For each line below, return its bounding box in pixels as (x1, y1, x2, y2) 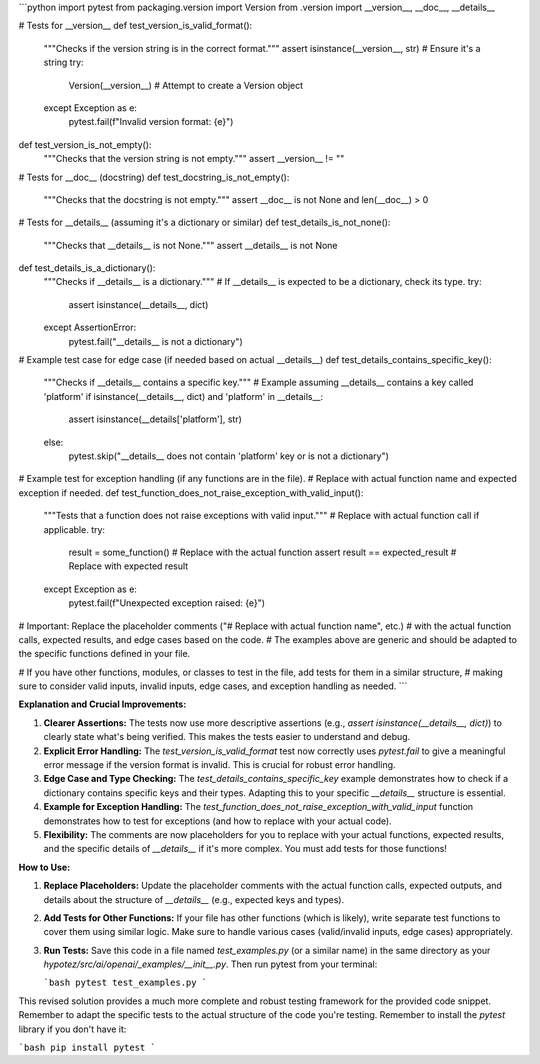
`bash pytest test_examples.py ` (43, 977, 208, 989)
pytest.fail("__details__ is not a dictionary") (68, 335, 244, 347)
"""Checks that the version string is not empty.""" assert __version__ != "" (43, 153, 345, 165)
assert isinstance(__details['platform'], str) (68, 413, 242, 425)
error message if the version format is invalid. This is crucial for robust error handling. (43, 759, 396, 771)
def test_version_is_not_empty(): (18, 138, 152, 150)
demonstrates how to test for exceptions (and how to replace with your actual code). (43, 815, 392, 827)
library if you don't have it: (18, 1023, 127, 1035)
